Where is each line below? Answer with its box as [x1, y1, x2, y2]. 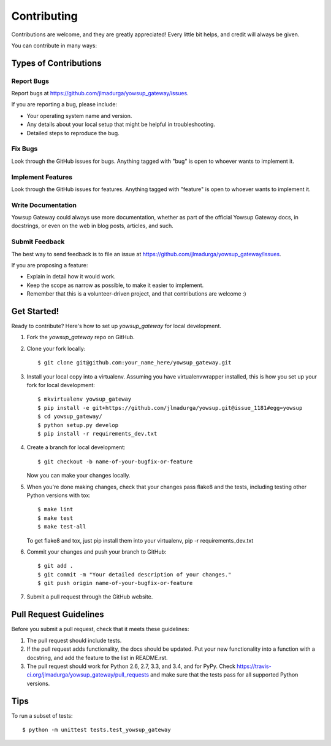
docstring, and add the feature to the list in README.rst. [26, 654, 168, 661]
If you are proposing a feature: [11, 262, 88, 269]
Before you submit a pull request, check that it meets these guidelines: [11, 626, 189, 633]
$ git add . [37, 562, 74, 570]
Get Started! [11, 306, 59, 316]
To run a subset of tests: [11, 712, 73, 719]
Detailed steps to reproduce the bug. [26, 129, 120, 136]
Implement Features [11, 173, 73, 181]
